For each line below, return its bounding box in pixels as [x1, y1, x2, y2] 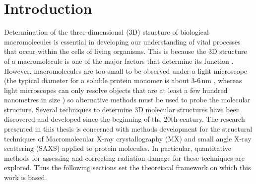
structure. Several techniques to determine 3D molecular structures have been [4, 104, 240, 114]
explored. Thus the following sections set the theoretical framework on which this [4, 162, 251, 173]
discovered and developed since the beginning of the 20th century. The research [4, 114, 245, 124]
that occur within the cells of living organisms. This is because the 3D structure [4, 46, 247, 56]
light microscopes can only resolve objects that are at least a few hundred [4, 85, 228, 95]
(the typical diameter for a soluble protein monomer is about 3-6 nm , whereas [4, 75, 242, 86]
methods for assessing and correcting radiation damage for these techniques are [4, 152, 245, 163]
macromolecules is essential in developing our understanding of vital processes [4, 36, 241, 46]
